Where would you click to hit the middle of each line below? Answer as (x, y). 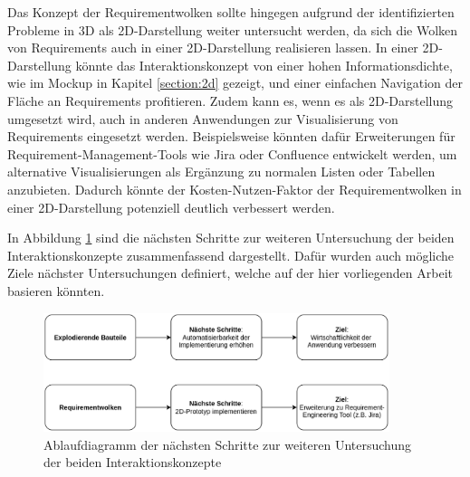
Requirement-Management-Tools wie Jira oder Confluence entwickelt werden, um (232, 153)
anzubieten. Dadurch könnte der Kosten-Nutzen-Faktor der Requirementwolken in (235, 189)
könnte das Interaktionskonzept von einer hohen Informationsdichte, (264, 65)
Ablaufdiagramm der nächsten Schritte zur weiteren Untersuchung (228, 444)
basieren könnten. (56, 290)
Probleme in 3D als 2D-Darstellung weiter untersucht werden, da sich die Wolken (233, 29)
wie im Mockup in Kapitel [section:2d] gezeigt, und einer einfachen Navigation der (235, 83)
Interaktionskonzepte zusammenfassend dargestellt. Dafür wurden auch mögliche (231, 255)
